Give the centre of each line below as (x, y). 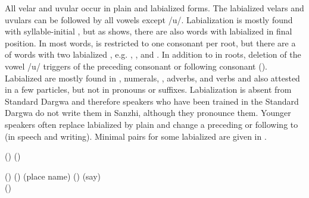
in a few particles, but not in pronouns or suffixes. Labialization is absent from (148, 89)
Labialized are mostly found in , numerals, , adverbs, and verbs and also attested (152, 78)
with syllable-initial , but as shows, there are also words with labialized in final (149, 31)
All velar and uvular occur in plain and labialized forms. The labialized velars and (154, 8)
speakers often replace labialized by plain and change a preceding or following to (152, 124)
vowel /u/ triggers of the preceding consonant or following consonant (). (136, 66)
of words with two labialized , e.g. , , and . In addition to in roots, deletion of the (153, 54)
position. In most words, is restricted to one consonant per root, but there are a (150, 43)
